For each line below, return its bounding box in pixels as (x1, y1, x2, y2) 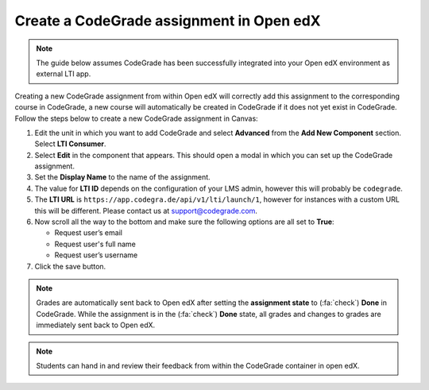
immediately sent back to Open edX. (36, 320, 156, 330)
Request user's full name (54, 239, 137, 249)
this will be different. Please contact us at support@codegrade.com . (34, 206, 258, 215)
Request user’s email (54, 228, 123, 237)
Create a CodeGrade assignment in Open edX (14, 12, 321, 29)
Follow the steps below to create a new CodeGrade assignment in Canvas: (14, 114, 258, 123)
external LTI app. (36, 69, 91, 79)
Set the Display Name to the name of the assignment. (34, 172, 211, 182)
